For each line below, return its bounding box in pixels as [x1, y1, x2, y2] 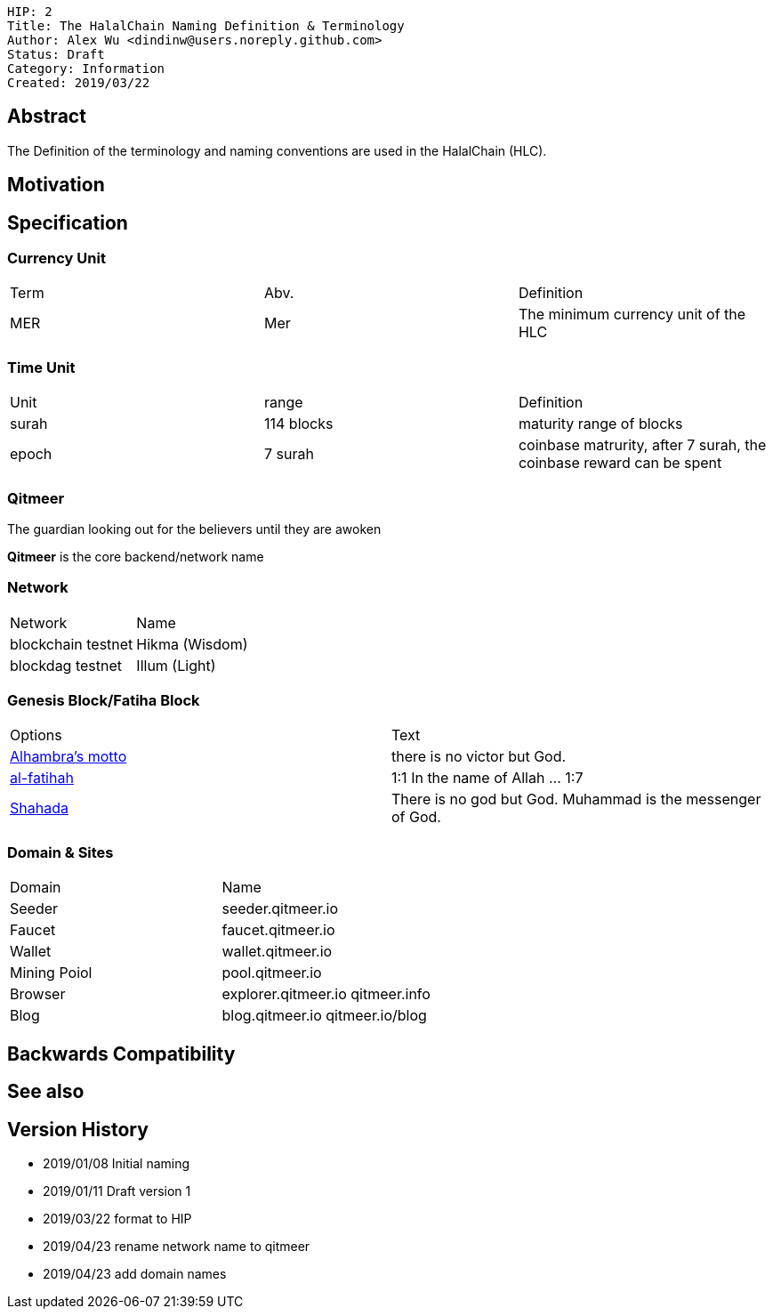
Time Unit [7, 358, 76, 376]
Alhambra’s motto [10, 747, 127, 766]
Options [10, 726, 62, 745]
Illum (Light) [136, 656, 216, 674]
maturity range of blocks [518, 415, 683, 433]
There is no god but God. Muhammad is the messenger [391, 790, 761, 809]
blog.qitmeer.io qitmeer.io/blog [221, 1006, 427, 1025]
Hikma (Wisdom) [136, 634, 248, 653]
